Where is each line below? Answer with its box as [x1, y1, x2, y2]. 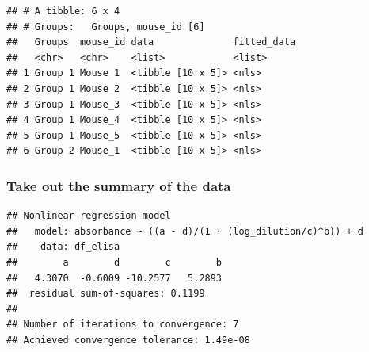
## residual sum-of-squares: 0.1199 [6, 288, 205, 300]
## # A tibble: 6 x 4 [6, 6, 120, 17]
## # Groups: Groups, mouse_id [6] [6, 21, 205, 33]
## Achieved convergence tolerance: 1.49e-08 [6, 334, 250, 346]
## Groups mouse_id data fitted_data [6, 36, 296, 48]
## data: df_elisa [6, 241, 120, 253]
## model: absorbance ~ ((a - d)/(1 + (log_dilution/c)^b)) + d [6, 225, 364, 237]
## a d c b [6, 256, 223, 268]
